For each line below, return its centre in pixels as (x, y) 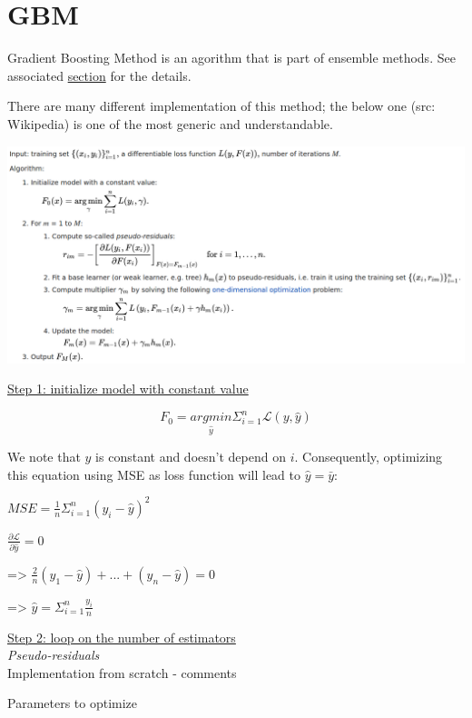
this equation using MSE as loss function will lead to (154, 474)
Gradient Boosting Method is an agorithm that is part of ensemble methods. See (231, 58)
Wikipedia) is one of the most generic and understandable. (170, 123)
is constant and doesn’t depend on (191, 457)
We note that (44, 457)
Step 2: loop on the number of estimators (122, 637)
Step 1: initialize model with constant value (128, 389)
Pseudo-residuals (54, 655)
